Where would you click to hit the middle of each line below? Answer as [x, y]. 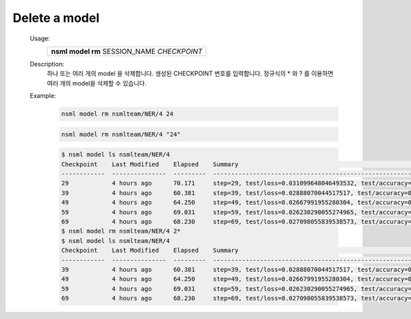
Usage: [40, 38]
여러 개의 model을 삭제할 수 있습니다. [97, 83]
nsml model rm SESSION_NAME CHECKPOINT [127, 51]
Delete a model [56, 18]
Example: [43, 96]
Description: [47, 64]
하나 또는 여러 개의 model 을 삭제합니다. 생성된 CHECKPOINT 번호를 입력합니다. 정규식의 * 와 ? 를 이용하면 [190, 74]
